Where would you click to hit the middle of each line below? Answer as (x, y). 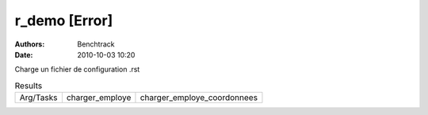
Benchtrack (96, 44)
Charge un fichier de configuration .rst (77, 69)
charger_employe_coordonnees (199, 98)
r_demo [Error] (64, 20)
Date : (24, 54)
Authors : (30, 44)
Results (29, 85)
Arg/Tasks (38, 98)
